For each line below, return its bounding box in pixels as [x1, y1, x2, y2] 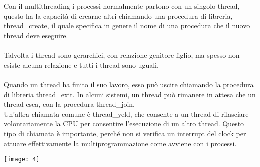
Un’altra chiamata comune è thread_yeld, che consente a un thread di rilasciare [4, 108, 249, 119]
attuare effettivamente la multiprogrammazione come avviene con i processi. [4, 138, 237, 148]
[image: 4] [4, 156, 40, 163]
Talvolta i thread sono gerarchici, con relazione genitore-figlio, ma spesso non [4, 50, 240, 60]
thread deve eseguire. [4, 30, 68, 40]
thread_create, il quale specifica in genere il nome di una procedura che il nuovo [4, 20, 250, 31]
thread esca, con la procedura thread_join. [4, 99, 135, 109]
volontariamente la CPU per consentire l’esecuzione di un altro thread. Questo [4, 118, 244, 129]
